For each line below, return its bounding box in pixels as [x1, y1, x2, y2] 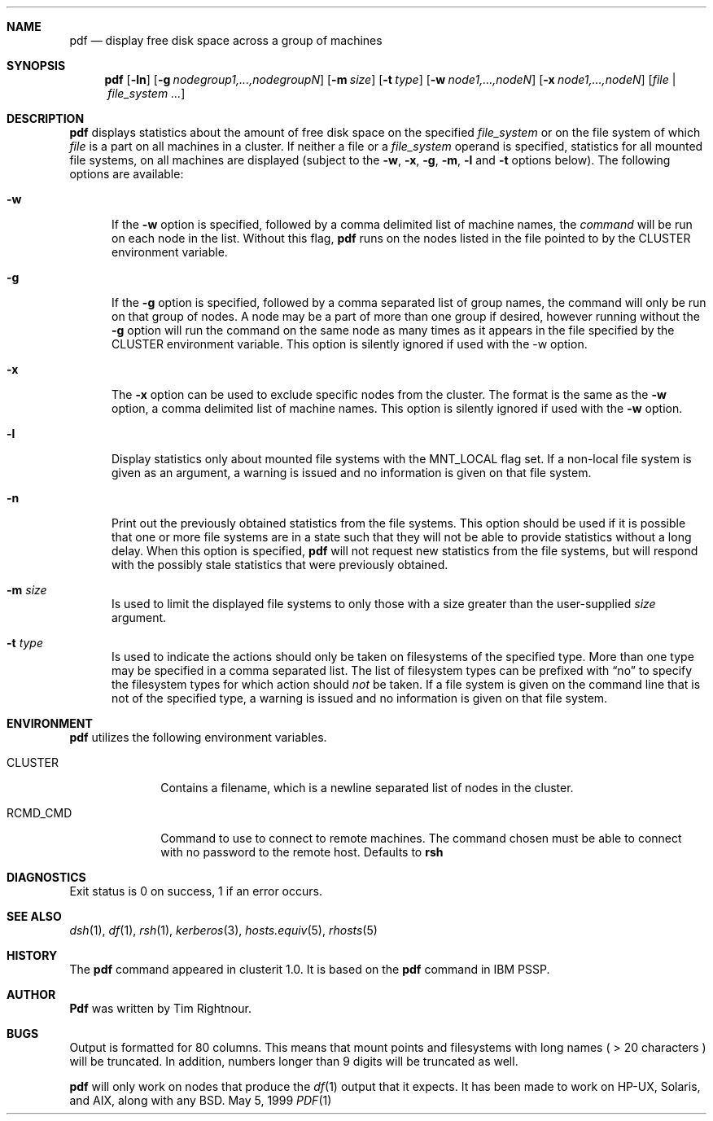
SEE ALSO [7, 909, 62, 923]
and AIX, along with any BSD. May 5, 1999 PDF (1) [69, 1093, 332, 1107]
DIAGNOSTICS [7, 870, 86, 884]
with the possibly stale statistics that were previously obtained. [112, 558, 448, 571]
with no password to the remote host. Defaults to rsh [160, 845, 444, 859]
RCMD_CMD [7, 806, 72, 820]
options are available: [69, 167, 184, 181]
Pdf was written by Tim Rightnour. [69, 1001, 252, 1015]
